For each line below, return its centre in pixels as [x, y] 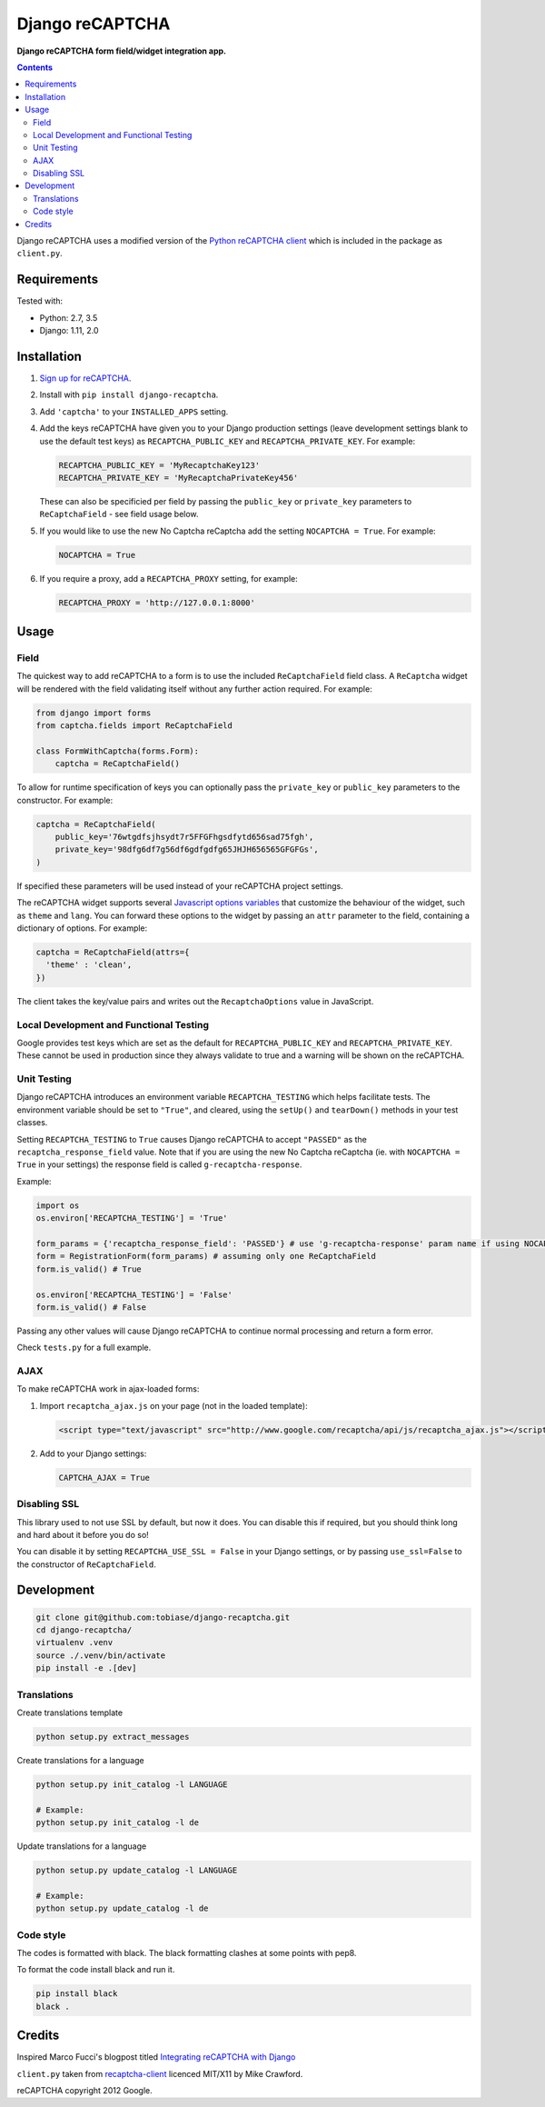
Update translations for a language [82, 1846]
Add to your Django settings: [93, 1453]
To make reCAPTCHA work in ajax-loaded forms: [108, 1389]
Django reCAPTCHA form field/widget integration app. [122, 51]
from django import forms [94, 713]
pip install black [77, 1994]
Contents [35, 67]
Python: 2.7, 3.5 [69, 317]
